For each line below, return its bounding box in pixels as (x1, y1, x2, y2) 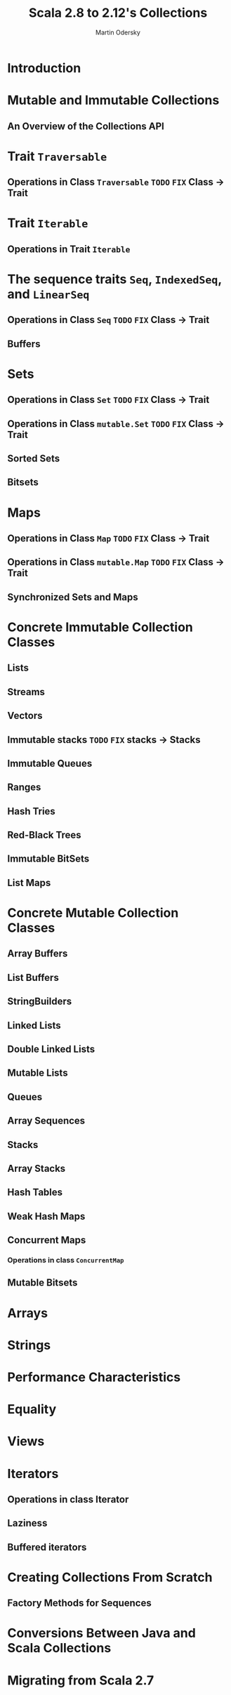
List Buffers (7, 971, 60, 984)
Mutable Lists (7, 1067, 68, 1079)
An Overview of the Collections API (7, 120, 165, 132)
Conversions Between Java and (7, 1625, 197, 1641)
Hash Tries (7, 805, 56, 817)
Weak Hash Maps (7, 1210, 86, 1222)
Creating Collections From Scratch (7, 1569, 213, 1585)
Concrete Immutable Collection (7, 619, 193, 635)
